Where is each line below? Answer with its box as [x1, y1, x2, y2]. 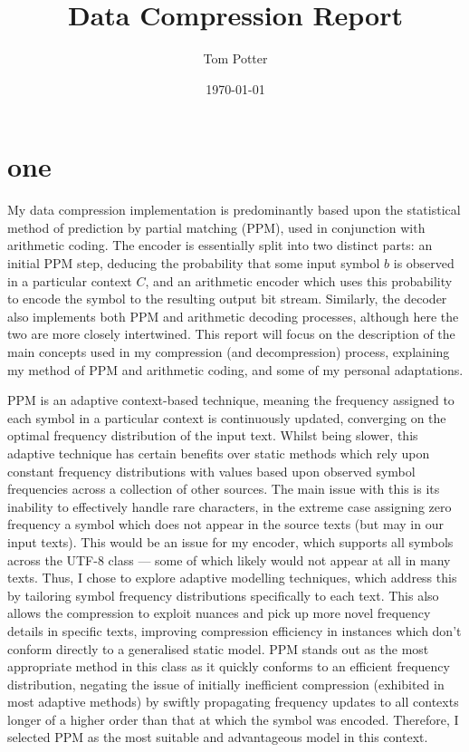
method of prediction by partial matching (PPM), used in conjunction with [7, 217, 426, 236]
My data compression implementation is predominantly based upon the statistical [7, 200, 461, 219]
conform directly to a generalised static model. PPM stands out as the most [7, 639, 429, 658]
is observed [393, 254, 455, 273]
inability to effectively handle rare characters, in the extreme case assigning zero [7, 497, 452, 516]
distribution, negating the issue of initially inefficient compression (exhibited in [7, 674, 445, 693]
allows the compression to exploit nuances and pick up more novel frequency [7, 603, 431, 622]
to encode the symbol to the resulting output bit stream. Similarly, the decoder [7, 289, 447, 308]
